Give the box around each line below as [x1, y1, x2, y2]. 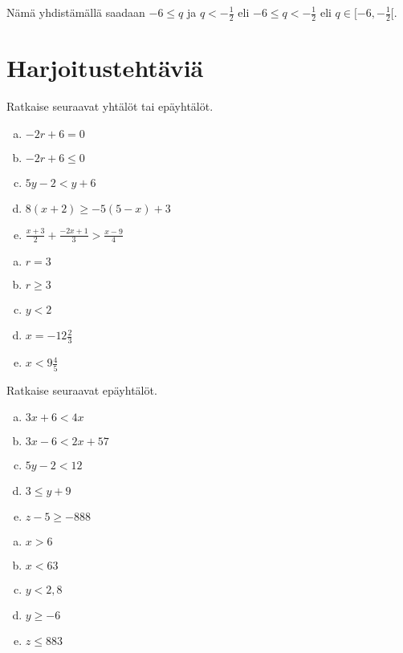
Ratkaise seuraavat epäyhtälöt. [6, 381, 157, 398]
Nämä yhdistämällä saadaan [6, 4, 145, 20]
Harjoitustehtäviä [6, 51, 204, 84]
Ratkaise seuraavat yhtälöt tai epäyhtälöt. [6, 97, 214, 114]
